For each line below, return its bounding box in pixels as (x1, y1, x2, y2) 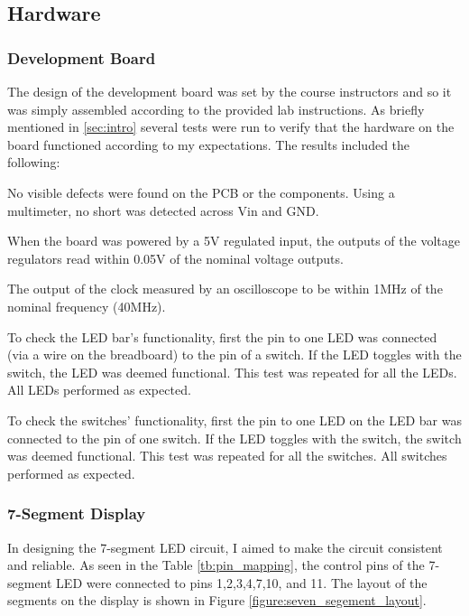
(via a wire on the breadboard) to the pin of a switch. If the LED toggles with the (7, 345, 462, 364)
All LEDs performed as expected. (7, 380, 191, 399)
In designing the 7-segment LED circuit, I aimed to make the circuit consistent (7, 537, 443, 556)
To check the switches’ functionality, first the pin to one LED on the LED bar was (7, 410, 462, 429)
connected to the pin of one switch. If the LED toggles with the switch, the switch (7, 428, 462, 447)
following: (7, 153, 60, 172)
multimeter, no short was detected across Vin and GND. (7, 201, 319, 219)
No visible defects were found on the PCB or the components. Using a (7, 182, 395, 201)
